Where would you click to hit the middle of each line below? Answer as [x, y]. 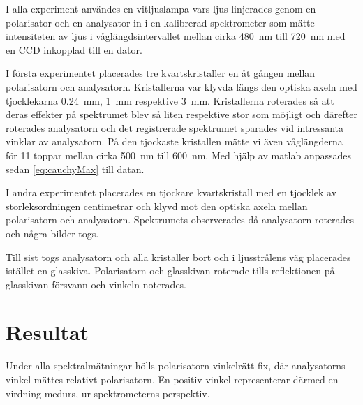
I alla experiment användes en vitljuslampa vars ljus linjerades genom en [161, 8]
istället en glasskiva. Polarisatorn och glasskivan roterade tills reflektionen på [170, 271]
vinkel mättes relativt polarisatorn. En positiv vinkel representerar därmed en [172, 379]
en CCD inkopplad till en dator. [74, 49]
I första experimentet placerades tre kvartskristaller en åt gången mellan [161, 73]
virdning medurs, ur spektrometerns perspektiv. [108, 393]
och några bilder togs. [52, 233]
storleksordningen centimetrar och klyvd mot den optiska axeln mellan [157, 206]
